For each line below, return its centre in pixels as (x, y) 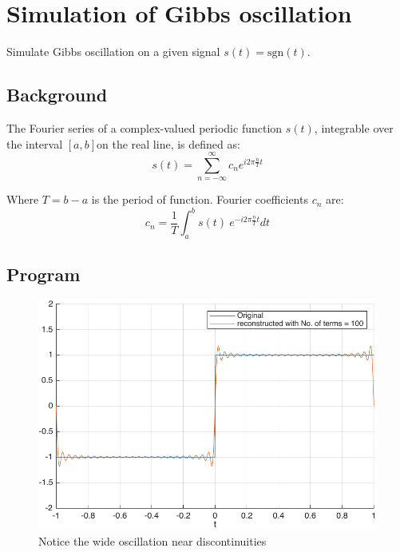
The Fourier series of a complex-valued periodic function (145, 127)
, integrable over (354, 127)
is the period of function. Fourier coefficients (200, 199)
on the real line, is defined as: (168, 143)
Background (57, 95)
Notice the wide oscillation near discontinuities (152, 540)
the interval (35, 143)
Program (44, 274)
